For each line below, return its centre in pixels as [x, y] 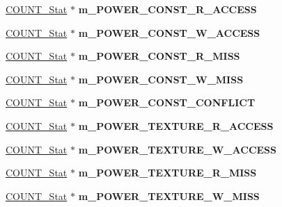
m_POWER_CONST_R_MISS [159, 56]
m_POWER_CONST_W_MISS [161, 79]
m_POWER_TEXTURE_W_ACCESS [177, 149]
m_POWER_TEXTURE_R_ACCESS [176, 125]
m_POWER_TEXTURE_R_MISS [167, 173]
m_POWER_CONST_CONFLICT [167, 102]
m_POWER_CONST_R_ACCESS [167, 9]
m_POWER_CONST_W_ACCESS [169, 32]
